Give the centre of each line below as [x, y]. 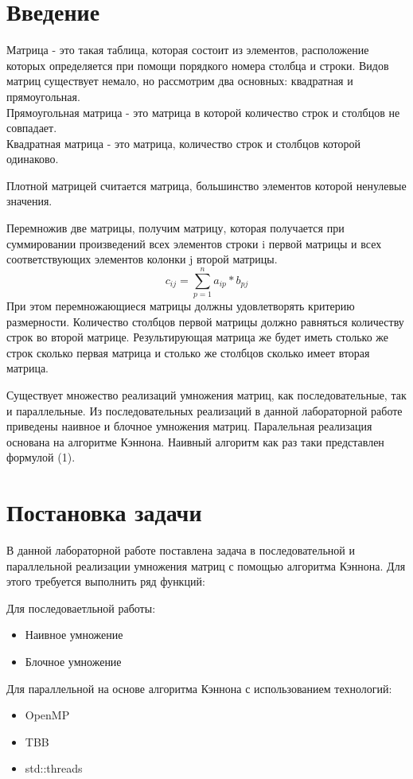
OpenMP [47, 715]
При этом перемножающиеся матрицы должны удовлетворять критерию [181, 305]
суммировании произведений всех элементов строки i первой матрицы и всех [194, 243]
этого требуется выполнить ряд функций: [106, 581]
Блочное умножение [73, 661]
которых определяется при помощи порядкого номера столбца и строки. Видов [198, 65]
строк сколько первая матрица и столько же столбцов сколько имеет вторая [188, 352]
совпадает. [32, 128]
